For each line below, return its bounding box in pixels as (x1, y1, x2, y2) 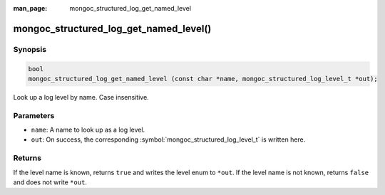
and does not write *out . (13, 178, 87, 186)
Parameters (13, 110, 55, 120)
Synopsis (13, 44, 46, 54)
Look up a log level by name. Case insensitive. (13, 93, 149, 101)
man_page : (13, 4, 48, 12)
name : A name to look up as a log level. (31, 125, 145, 135)
